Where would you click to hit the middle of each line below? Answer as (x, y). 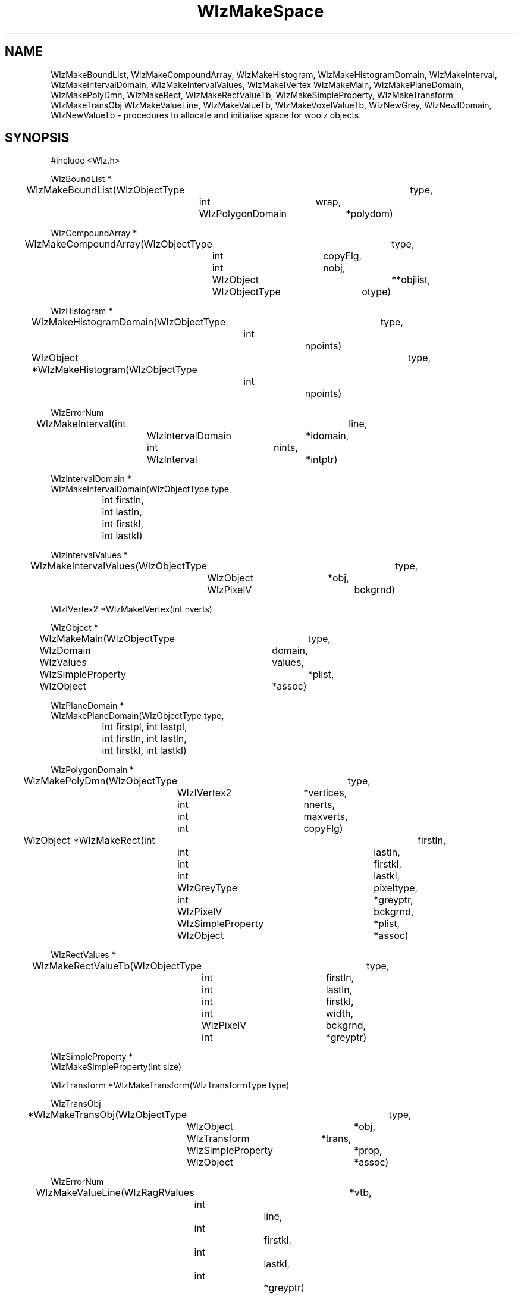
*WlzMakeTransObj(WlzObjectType (107, 1115)
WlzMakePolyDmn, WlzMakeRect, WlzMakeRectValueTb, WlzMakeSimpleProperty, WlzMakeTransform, (253, 95)
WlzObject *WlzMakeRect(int (89, 840)
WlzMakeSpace (260, 11)
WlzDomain (65, 651)
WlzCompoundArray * (94, 233)
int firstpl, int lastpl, (145, 727)
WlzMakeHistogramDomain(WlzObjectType (129, 322)
